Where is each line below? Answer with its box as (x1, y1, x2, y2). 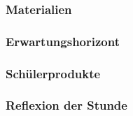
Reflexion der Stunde (6, 96, 127, 114)
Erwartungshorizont (6, 32, 120, 50)
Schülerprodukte (6, 64, 101, 82)
